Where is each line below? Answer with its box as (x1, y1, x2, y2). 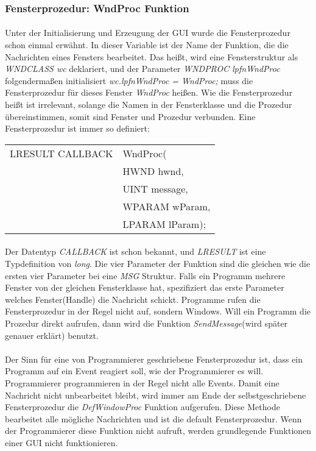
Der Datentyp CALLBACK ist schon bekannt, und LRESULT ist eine (5, 245, 266, 258)
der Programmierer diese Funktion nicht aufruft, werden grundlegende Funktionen (5, 424, 312, 437)
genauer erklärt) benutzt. (5, 328, 99, 341)
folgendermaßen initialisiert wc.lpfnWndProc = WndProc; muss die (5, 74, 253, 87)
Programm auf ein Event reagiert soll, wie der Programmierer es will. (5, 364, 264, 377)
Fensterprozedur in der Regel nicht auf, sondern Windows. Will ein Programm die (5, 305, 311, 318)
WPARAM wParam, (122, 199, 211, 213)
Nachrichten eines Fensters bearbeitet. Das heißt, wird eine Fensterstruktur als (5, 50, 298, 63)
